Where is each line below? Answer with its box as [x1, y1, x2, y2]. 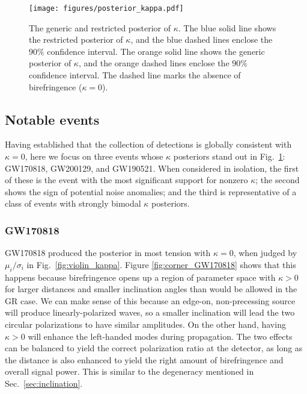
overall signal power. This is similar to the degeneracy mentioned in [5, 365, 254, 378]
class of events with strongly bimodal [5, 197, 141, 210]
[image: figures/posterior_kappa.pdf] [29, 4, 184, 13]
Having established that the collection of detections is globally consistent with [5, 138, 292, 151]
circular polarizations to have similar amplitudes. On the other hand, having [5, 317, 286, 330]
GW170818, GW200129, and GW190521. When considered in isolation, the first [5, 161, 299, 174]
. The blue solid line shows [178, 21, 276, 34]
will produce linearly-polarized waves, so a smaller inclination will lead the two [5, 306, 295, 319]
